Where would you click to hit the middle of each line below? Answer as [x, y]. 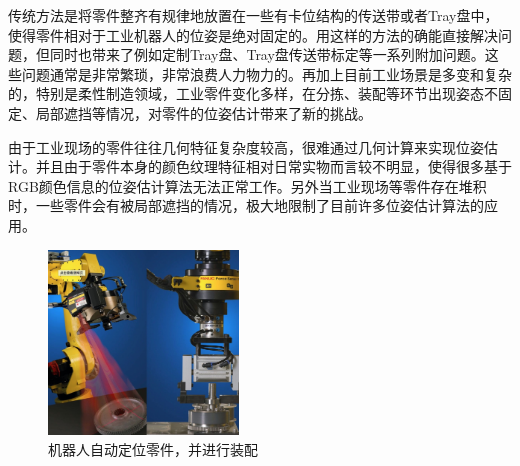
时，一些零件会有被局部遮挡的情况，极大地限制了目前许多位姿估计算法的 [246, 205]
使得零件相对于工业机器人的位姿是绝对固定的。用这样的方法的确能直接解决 [253, 34]
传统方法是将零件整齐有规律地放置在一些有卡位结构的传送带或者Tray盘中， [253, 15]
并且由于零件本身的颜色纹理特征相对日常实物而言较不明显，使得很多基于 [273, 166]
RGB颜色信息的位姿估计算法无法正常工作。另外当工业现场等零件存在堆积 [247, 185]
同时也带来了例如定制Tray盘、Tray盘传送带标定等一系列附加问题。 [267, 54]
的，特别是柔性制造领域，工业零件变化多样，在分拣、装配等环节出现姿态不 [253, 93]
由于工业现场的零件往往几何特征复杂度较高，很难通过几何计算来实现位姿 [246, 146]
